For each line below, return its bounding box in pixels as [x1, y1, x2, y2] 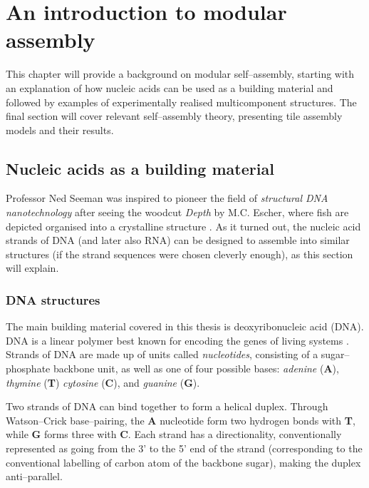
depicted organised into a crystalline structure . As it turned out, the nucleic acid [6, 218, 361, 233]
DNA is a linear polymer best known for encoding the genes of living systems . [6, 332, 349, 347]
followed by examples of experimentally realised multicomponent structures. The [6, 94, 357, 109]
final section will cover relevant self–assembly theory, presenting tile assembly [6, 108, 343, 123]
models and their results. [6, 122, 114, 137]
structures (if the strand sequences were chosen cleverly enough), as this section [6, 246, 353, 261]
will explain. [6, 260, 59, 275]
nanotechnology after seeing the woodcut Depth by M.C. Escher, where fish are [6, 205, 349, 220]
